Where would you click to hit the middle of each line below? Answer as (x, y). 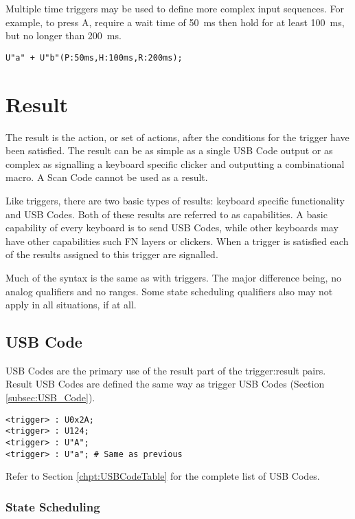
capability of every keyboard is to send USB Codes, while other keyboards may (172, 227)
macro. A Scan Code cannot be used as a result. (107, 177)
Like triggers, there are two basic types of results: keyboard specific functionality (175, 200)
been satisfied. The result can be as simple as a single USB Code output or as (169, 150)
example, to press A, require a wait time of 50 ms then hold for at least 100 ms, (175, 22)
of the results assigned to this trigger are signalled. (112, 254)
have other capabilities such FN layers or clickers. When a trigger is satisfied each (177, 241)
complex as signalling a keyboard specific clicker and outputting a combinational (175, 163)
